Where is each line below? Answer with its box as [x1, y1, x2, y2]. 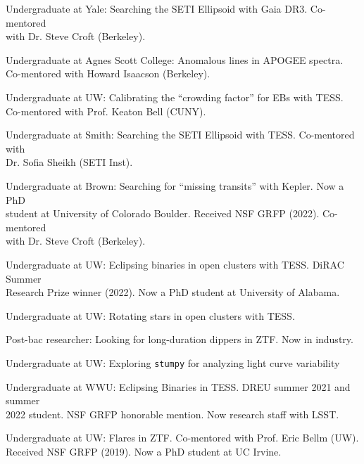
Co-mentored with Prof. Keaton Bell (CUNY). [6, 103, 206, 118]
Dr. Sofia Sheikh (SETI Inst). [6, 155, 133, 169]
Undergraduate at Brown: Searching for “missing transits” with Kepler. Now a [6, 178, 344, 193]
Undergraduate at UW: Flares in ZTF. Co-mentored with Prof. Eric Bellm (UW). [6, 430, 359, 445]
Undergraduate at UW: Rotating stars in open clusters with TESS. [6, 308, 295, 323]
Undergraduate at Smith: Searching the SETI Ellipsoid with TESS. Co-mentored [6, 127, 355, 142]
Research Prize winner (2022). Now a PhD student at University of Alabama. [6, 285, 340, 299]
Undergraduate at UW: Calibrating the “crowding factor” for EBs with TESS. [6, 89, 344, 104]
